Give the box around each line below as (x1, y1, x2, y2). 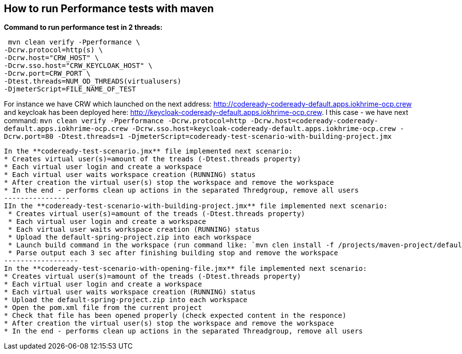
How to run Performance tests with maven (4, 2, 214, 15)
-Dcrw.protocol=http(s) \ (4, 46, 103, 54)
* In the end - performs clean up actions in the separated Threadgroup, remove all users (4, 327, 363, 335)
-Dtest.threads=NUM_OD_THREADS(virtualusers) (4, 77, 182, 86)
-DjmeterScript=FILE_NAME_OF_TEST (4, 85, 136, 93)
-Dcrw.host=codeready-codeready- (250, 117, 378, 125)
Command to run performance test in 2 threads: (4, 23, 162, 32)
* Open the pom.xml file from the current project (4, 304, 202, 312)
